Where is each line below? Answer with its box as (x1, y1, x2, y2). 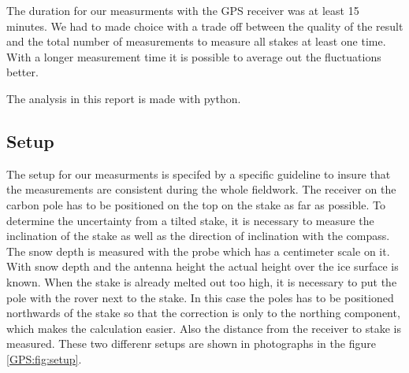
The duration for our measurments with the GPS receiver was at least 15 (6, 2, 359, 18)
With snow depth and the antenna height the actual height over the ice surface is (6, 258, 399, 275)
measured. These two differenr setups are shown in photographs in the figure (6, 335, 376, 352)
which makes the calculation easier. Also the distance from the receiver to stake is (6, 319, 402, 336)
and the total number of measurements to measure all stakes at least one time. (6, 33, 386, 50)
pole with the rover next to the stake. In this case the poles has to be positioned (6, 289, 394, 305)
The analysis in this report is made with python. (6, 90, 241, 106)
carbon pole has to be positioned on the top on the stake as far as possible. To (6, 196, 385, 212)
